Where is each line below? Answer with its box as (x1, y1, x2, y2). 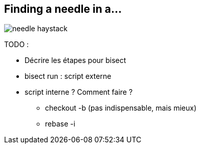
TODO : (4, 40, 29, 49)
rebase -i (45, 119, 76, 129)
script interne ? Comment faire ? (25, 88, 133, 97)
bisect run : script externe (25, 72, 112, 81)
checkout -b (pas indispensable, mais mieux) (45, 103, 197, 113)
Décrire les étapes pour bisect (25, 56, 126, 65)
